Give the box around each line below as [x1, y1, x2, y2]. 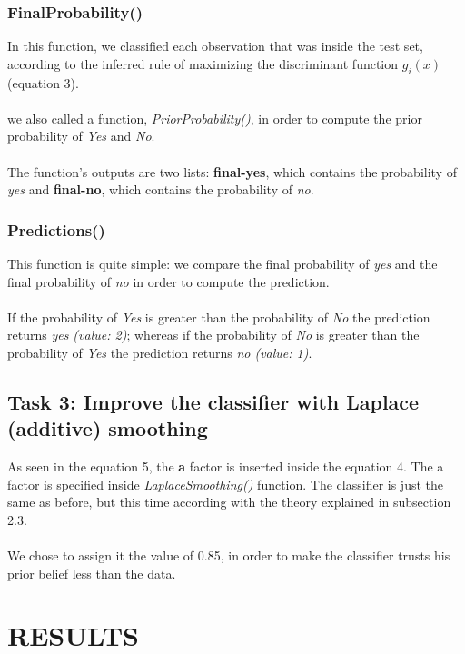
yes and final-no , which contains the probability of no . [7, 180, 314, 199]
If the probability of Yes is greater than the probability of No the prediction [7, 307, 430, 326]
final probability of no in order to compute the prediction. [7, 272, 330, 291]
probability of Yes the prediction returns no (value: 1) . [7, 342, 312, 362]
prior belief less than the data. [7, 563, 176, 582]
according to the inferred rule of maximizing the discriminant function [7, 54, 399, 73]
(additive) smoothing [7, 414, 208, 442]
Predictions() [7, 218, 105, 241]
